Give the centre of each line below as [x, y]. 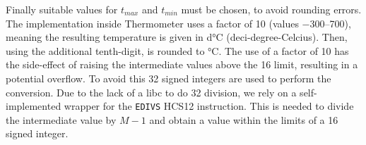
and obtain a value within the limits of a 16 [244, 119]
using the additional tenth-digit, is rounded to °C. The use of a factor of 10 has [177, 50]
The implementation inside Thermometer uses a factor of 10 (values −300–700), [178, 23]
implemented [34, 106]
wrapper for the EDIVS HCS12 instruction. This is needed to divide [209, 106]
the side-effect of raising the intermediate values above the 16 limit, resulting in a [182, 64]
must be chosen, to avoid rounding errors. [271, 9]
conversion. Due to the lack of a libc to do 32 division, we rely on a [151, 92]
